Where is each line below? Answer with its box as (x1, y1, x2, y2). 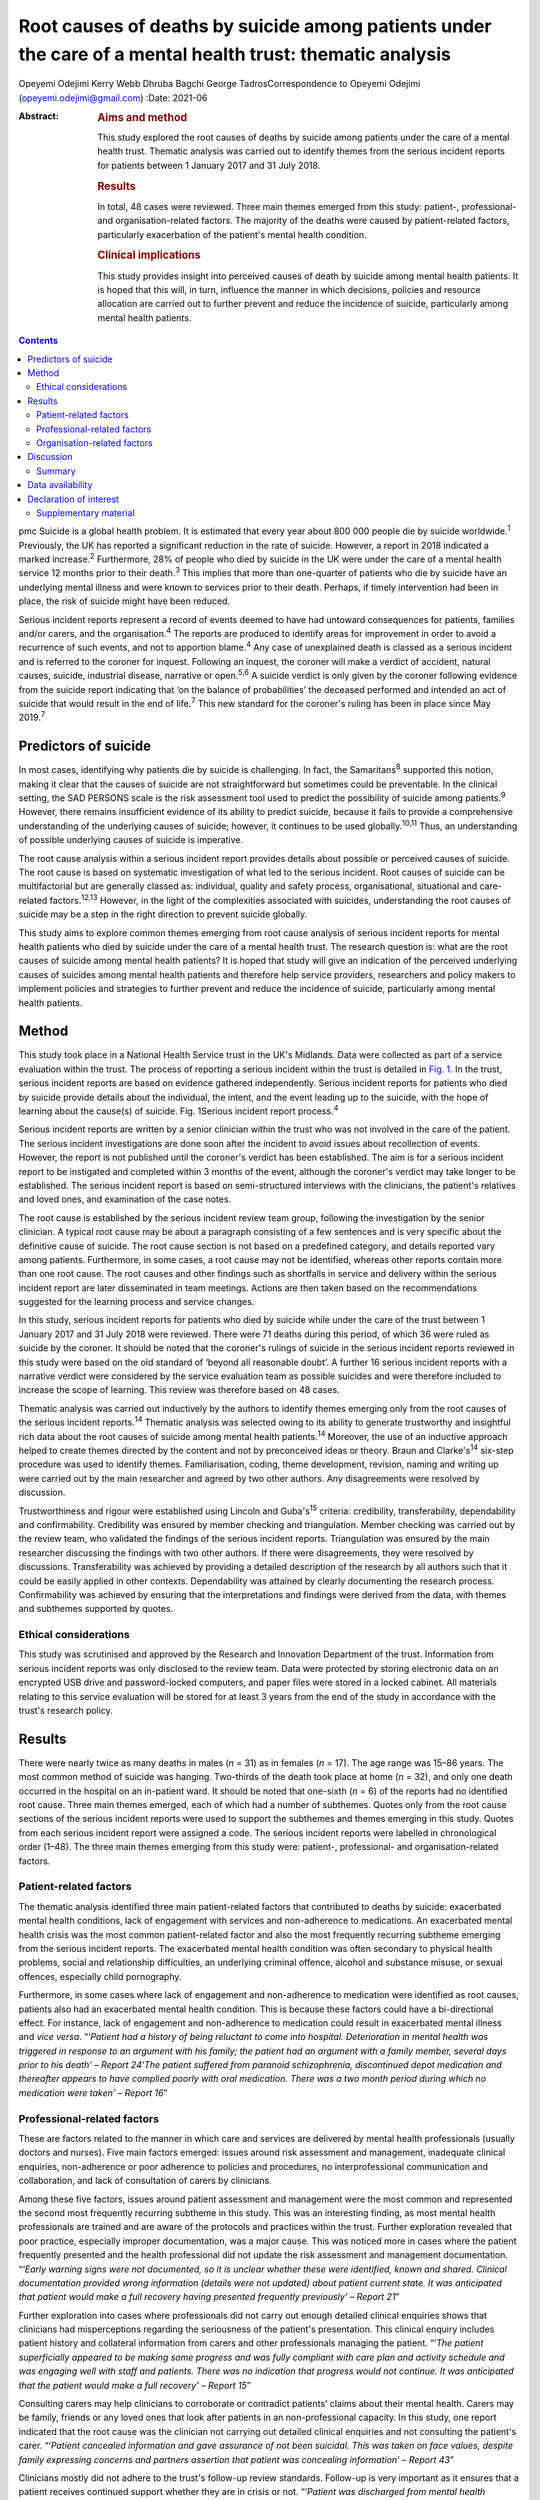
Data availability (27, 479, 93, 491)
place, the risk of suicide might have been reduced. (18, 595, 230, 607)
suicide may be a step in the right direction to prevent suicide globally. (18, 908, 308, 920)
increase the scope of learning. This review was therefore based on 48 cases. (18, 1384, 340, 1396)
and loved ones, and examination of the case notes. (18, 1193, 232, 1205)
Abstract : (18, 110, 59, 122)
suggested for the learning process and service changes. (18, 1296, 255, 1308)
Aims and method (97, 111, 188, 125)
